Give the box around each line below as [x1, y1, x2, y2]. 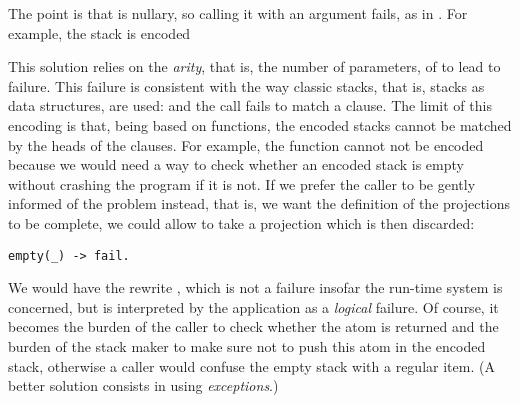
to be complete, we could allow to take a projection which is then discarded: [8, 212, 475, 233]
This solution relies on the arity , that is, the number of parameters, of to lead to [8, 56, 501, 77]
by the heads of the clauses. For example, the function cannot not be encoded [8, 134, 484, 155]
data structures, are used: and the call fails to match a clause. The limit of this [8, 95, 492, 116]
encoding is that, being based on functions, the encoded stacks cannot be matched [8, 114, 512, 135]
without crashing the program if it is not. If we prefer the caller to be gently [8, 173, 476, 194]
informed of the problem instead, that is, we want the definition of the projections [8, 193, 511, 214]
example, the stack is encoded [8, 22, 191, 43]
